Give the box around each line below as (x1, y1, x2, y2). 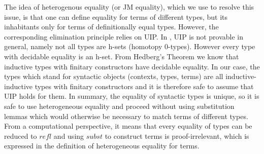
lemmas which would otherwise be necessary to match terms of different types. (4, 110, 248, 121)
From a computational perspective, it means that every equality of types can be (4, 121, 252, 131)
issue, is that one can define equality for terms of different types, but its (4, 11, 228, 22)
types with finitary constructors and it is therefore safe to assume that (35, 81, 254, 91)
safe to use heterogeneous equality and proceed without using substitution (4, 100, 235, 111)
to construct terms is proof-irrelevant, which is (105, 130, 249, 141)
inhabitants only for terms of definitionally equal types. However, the (4, 21, 219, 32)
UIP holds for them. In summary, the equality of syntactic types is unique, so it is (4, 91, 259, 101)
